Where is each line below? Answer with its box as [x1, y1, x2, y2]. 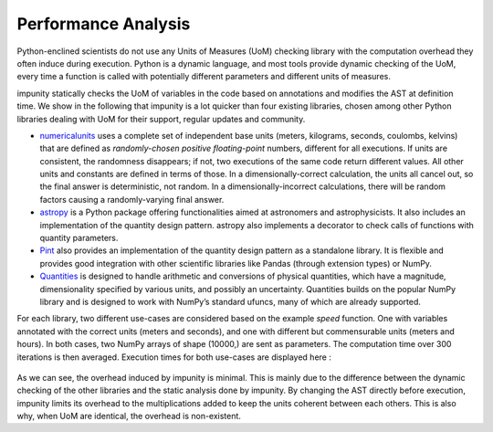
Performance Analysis [16, 14, 191, 34]
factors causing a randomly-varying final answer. [39, 194, 225, 205]
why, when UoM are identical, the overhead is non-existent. [16, 411, 242, 422]
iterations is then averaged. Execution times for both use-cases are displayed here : [16, 352, 332, 363]
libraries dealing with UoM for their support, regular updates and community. [16, 113, 306, 124]
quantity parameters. [39, 233, 119, 244]
